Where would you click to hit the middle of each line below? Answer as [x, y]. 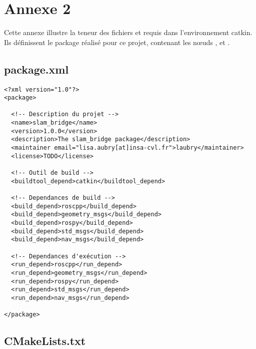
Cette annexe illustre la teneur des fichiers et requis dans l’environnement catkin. [128, 32]
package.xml [36, 69]
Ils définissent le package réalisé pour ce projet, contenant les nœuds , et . [117, 42]
